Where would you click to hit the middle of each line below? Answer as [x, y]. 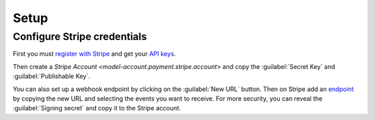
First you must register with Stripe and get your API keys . [94, 54]
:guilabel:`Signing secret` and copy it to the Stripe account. [97, 108]
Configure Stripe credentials [80, 37]
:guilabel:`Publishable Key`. [51, 77]
